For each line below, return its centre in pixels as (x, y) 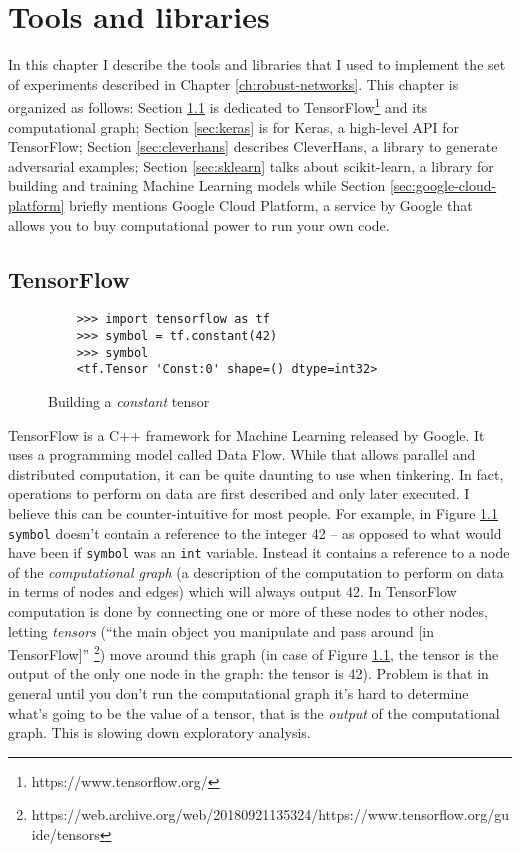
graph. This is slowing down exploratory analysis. (159, 732)
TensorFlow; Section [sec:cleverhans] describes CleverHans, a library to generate (253, 146)
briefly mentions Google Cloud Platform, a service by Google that (271, 204)
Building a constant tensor (129, 400)
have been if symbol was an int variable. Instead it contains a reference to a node (259, 552)
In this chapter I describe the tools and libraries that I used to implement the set (257, 64)
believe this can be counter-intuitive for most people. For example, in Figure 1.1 (253, 512)
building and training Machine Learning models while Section (197, 185)
